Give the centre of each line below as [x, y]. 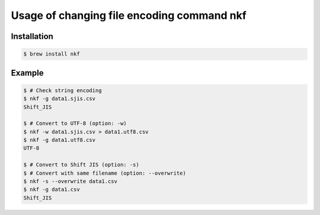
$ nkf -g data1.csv [52, 190]
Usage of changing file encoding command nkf [129, 15]
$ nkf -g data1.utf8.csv [60, 140]
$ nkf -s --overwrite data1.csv [71, 181]
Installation [32, 36]
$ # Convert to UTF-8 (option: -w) [75, 123]
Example [27, 73]
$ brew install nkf [52, 54]
